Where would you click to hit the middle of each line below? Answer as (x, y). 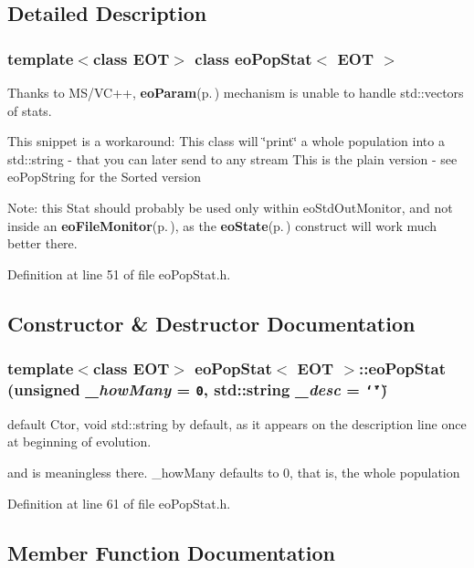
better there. (42, 243)
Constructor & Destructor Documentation (211, 323)
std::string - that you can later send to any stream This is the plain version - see (232, 158)
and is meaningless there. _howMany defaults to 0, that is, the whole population (234, 473)
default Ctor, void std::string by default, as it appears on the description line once (237, 423)
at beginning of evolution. (79, 442)
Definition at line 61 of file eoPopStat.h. (119, 503)
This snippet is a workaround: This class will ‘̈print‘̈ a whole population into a (226, 141)
